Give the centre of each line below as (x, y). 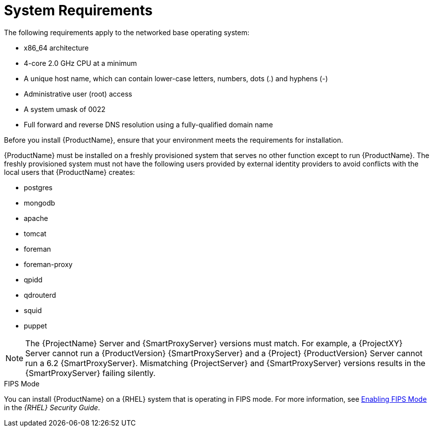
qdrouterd (40, 295)
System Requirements (78, 10)
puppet (35, 325)
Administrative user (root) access (78, 94)
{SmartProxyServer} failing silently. (90, 373)
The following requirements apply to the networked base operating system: (127, 32)
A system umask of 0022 (65, 109)
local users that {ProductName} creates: (70, 172)
